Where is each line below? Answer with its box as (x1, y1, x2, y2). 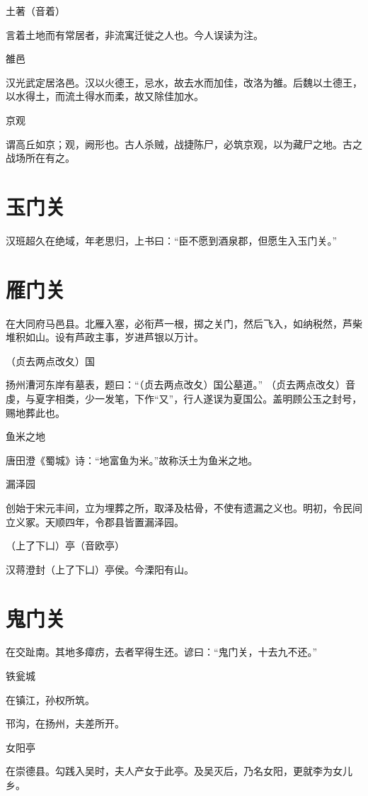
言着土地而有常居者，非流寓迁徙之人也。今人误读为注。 (6, 27, 263, 42)
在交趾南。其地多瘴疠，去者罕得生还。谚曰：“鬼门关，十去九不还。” (6, 644, 318, 659)
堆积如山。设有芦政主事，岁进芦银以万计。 (6, 330, 204, 344)
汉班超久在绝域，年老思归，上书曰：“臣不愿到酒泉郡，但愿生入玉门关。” (6, 232, 338, 247)
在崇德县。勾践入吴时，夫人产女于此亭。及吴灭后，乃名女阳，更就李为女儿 (6, 763, 352, 778)
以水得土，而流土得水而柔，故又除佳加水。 (6, 89, 204, 103)
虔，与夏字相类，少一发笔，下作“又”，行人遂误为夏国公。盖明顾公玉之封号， (6, 391, 362, 405)
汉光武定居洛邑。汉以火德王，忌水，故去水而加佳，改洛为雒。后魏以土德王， (6, 74, 362, 89)
